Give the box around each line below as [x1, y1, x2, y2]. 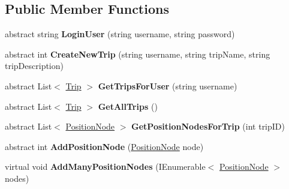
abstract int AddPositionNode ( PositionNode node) [5, 140, 204, 152]
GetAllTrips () [98, 100, 158, 112]
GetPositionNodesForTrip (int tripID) [131, 120, 285, 133]
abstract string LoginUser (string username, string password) [5, 28, 235, 40]
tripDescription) [5, 59, 64, 72]
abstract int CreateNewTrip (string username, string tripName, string [5, 47, 270, 60]
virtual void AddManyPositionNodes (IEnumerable [5, 160, 206, 173]
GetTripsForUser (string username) [98, 79, 237, 92]
